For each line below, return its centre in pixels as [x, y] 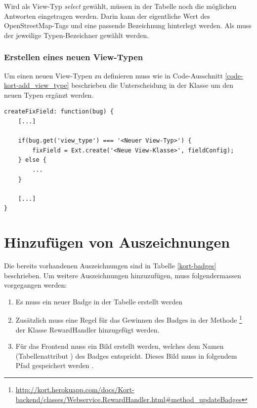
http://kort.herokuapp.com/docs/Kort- [75, 389]
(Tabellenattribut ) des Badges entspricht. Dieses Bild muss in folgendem [126, 355]
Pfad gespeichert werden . [55, 365]
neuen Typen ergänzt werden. [49, 94]
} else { [32, 160]
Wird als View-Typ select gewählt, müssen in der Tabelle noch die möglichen [120, 6]
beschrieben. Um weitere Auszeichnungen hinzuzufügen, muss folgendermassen [123, 275]
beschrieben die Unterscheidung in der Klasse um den [152, 85]
